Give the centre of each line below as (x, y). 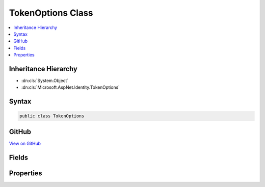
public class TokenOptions (52, 116)
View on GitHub (25, 143)
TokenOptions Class (51, 13)
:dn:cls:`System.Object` (45, 80)
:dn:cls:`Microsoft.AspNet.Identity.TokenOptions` (71, 87)
